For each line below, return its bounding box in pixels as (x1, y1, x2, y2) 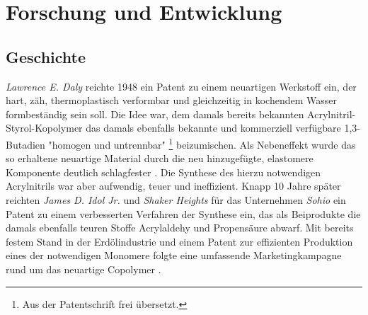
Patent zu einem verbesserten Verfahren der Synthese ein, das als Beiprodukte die (6, 206, 361, 221)
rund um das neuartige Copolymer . (6, 261, 161, 276)
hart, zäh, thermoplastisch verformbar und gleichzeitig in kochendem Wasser (6, 93, 337, 108)
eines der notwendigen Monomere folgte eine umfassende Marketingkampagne (6, 248, 342, 263)
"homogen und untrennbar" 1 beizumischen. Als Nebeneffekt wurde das (48, 134, 356, 151)
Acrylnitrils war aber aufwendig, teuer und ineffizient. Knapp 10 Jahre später (6, 178, 341, 193)
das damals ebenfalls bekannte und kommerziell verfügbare (86, 120, 341, 135)
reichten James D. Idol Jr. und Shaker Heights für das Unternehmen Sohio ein (6, 192, 346, 207)
